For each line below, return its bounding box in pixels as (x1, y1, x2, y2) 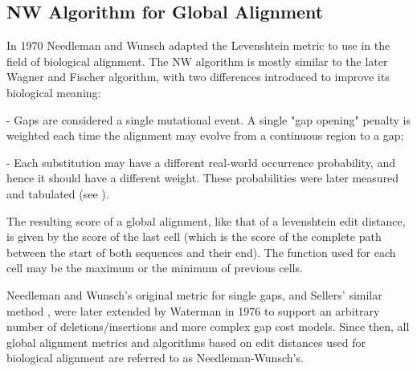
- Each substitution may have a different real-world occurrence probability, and (6, 153, 395, 170)
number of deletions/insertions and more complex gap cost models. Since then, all (6, 318, 410, 335)
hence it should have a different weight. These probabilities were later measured (6, 169, 399, 186)
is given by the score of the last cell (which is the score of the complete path (6, 228, 382, 245)
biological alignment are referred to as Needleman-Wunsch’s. (6, 349, 304, 366)
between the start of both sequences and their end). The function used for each (6, 243, 396, 260)
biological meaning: (6, 84, 101, 100)
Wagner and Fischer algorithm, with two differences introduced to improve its (6, 68, 390, 85)
